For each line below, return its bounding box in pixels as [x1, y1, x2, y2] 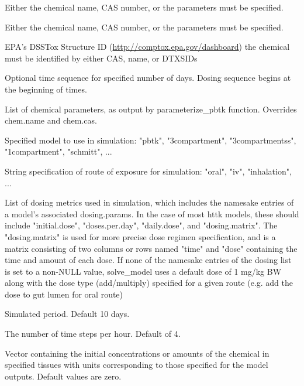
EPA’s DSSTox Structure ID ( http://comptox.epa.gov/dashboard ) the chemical [5, 40, 290, 53]
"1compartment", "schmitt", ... [5, 145, 112, 158]
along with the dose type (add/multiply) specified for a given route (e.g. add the [5, 276, 293, 289]
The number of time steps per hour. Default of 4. [5, 327, 181, 340]
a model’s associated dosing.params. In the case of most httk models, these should [5, 207, 299, 220]
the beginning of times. [5, 83, 87, 95]
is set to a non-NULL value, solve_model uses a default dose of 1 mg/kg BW [5, 265, 282, 277]
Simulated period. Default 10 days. [5, 308, 130, 320]
